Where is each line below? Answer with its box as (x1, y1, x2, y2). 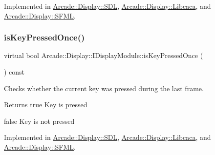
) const (4, 67, 25, 77)
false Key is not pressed (4, 116, 75, 126)
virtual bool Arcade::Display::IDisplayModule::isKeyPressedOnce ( (4, 50, 203, 60)
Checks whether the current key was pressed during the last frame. (4, 83, 204, 93)
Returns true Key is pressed (4, 99, 87, 110)
